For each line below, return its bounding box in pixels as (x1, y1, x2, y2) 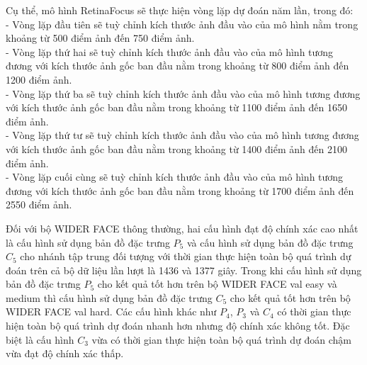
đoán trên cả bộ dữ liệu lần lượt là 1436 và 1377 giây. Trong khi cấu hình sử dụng (6, 262, 362, 277)
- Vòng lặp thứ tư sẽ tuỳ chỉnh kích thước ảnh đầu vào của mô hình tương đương (6, 128, 359, 142)
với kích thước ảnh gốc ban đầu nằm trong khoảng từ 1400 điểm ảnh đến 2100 (6, 141, 347, 156)
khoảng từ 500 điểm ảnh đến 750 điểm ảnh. (6, 30, 195, 45)
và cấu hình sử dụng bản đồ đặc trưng (186, 235, 354, 249)
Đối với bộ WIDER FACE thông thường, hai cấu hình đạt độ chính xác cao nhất (6, 220, 358, 235)
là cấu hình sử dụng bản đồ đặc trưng (6, 235, 170, 249)
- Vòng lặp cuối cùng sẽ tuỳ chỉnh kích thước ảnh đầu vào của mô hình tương (6, 169, 344, 184)
